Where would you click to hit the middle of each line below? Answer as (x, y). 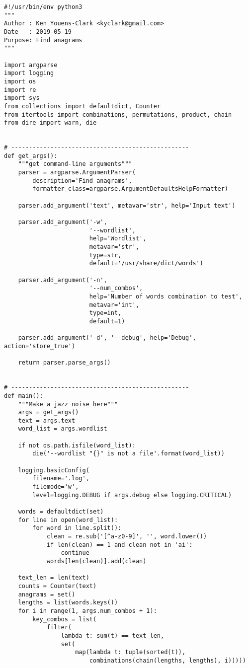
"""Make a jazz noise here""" (68, 404)
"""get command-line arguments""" (75, 164)
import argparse (31, 65)
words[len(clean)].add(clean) (96, 561)
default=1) (107, 321)
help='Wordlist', (118, 239)
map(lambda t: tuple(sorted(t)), (130, 652)
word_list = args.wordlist (63, 429)
